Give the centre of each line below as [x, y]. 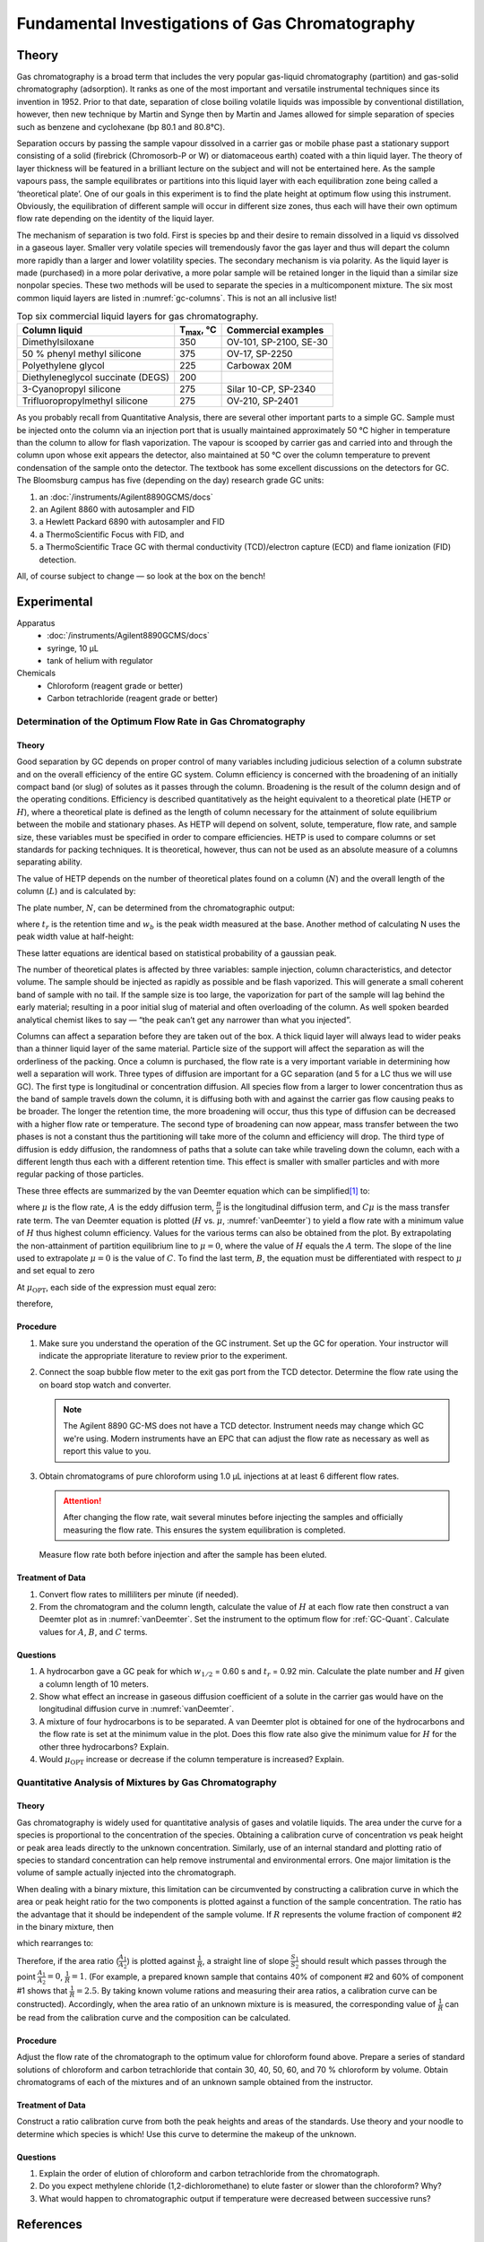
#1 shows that [42, 1991]
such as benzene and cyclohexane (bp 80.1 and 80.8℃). [121, 126]
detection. [58, 560]
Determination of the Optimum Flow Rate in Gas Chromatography [161, 722]
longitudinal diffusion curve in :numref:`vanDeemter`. [137, 1709]
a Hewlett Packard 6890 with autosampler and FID [132, 522]
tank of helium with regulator [100, 661]
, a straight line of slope [246, 1960]
